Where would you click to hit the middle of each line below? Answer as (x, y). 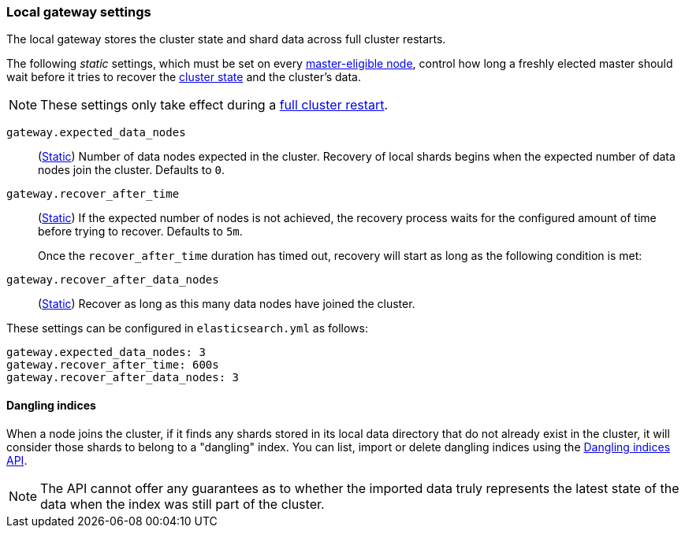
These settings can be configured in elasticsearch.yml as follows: (187, 328)
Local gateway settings (79, 12)
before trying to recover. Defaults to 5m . (140, 232)
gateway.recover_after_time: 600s (113, 365)
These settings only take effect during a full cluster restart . (214, 105)
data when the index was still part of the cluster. (182, 504)
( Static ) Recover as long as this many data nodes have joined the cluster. (227, 304)
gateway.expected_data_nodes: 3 (106, 352)
